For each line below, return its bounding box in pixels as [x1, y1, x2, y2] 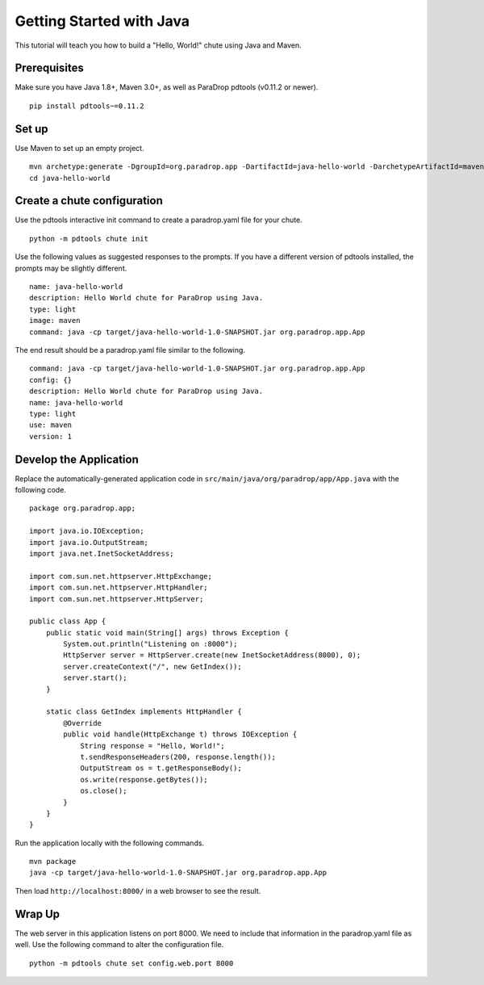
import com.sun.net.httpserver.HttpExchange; [29, 572, 213, 581]
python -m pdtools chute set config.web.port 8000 [29, 958, 234, 968]
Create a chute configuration [15, 194, 163, 207]
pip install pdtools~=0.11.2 [29, 101, 144, 111]
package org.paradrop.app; [29, 504, 136, 513]
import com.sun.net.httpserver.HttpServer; [29, 594, 204, 603]
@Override [63, 719, 102, 727]
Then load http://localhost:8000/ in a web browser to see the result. [15, 886, 261, 895]
